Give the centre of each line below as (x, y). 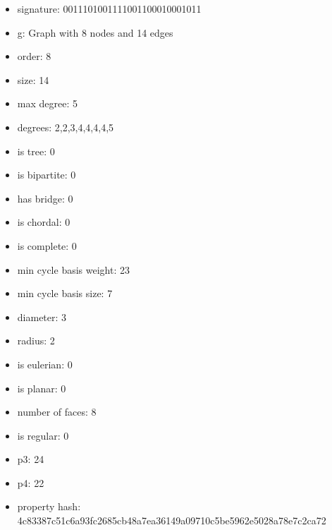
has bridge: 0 (45, 198)
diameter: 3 (42, 317)
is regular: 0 (43, 435)
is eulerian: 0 (45, 364)
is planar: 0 (42, 388)
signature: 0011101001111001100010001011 (109, 8)
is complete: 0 (47, 245)
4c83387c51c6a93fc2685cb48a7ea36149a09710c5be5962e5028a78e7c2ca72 (172, 520)
